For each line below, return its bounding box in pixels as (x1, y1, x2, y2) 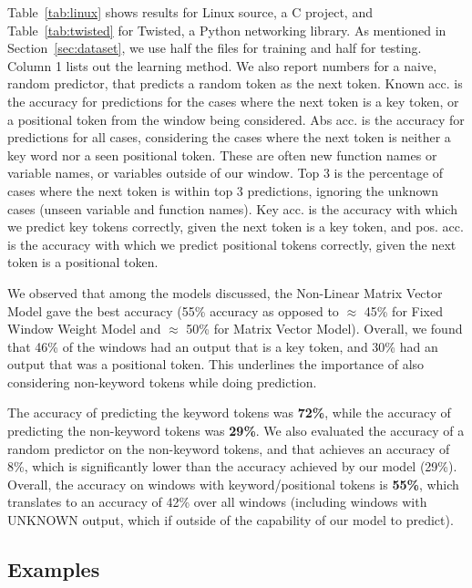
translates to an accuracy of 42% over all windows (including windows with (7, 492, 427, 511)
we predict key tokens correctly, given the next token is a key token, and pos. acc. (7, 217, 464, 236)
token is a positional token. (7, 253, 159, 272)
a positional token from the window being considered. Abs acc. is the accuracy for (7, 109, 465, 129)
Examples (7, 555, 100, 583)
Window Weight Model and (7, 319, 161, 338)
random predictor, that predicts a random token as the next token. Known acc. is (7, 74, 463, 93)
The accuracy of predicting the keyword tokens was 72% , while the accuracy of (7, 403, 451, 422)
